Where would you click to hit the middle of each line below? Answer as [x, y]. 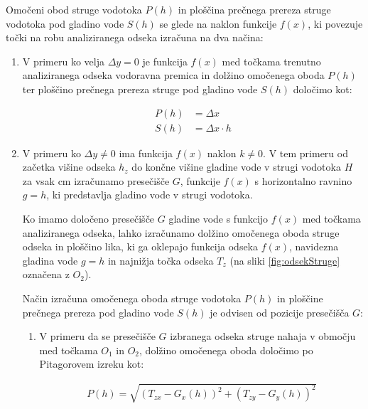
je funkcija [165, 61]
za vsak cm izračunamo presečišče [96, 180]
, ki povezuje [335, 23]
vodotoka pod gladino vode [65, 23]
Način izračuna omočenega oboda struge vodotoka [132, 298]
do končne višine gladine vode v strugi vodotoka [236, 167]
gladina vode [50, 260]
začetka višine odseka [69, 167]
